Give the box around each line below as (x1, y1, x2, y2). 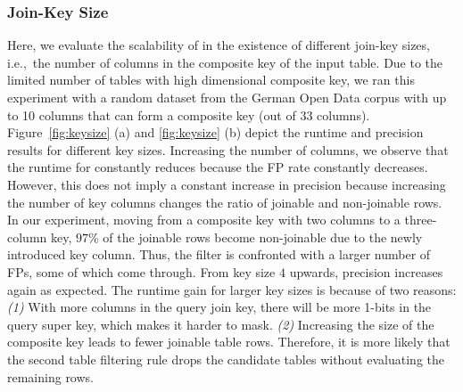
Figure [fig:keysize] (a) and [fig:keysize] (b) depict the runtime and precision (7, 123, 424, 142)
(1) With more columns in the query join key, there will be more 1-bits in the (7, 298, 432, 316)
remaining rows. (7, 367, 94, 386)
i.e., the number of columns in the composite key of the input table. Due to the (7, 53, 443, 71)
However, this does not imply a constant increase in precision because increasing (7, 175, 446, 193)
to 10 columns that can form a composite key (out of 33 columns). (7, 105, 370, 124)
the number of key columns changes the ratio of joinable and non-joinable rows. (7, 192, 442, 211)
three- (404, 210, 437, 229)
